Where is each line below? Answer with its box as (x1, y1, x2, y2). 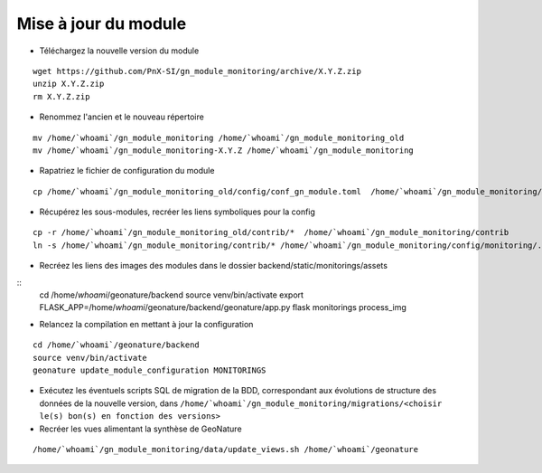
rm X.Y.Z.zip (33, 91, 90, 101)
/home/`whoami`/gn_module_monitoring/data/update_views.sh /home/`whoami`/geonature (33, 444, 419, 454)
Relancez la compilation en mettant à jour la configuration (39, 318, 254, 329)
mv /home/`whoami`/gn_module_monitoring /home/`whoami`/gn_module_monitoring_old (33, 132, 405, 143)
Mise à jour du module (16, 14, 187, 33)
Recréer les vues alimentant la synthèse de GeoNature (39, 423, 243, 434)
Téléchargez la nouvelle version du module (39, 45, 200, 56)
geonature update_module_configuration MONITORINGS (33, 364, 266, 375)
